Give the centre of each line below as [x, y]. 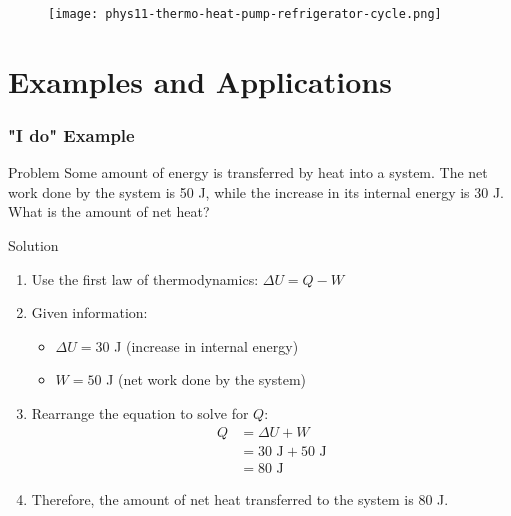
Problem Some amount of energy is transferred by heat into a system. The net [248, 172]
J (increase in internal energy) [206, 345]
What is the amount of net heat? [109, 211]
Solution [33, 245]
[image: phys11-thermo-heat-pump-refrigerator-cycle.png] [245, 14]
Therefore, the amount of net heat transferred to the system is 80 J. [240, 498]
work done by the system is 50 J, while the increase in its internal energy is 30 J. [256, 191]
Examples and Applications [200, 80]
